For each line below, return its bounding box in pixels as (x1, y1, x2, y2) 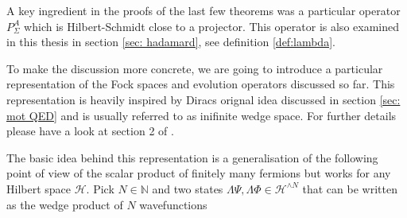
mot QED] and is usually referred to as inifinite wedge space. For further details (6, 107, 397, 123)
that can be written (302, 180, 397, 197)
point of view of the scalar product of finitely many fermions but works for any (6, 165, 391, 181)
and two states (152, 180, 223, 197)
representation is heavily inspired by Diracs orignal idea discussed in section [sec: (6, 91, 401, 107)
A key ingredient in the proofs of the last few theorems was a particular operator (6, 2, 401, 18)
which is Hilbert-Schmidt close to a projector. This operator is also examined (24, 18, 399, 34)
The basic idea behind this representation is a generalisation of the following (6, 149, 378, 165)
